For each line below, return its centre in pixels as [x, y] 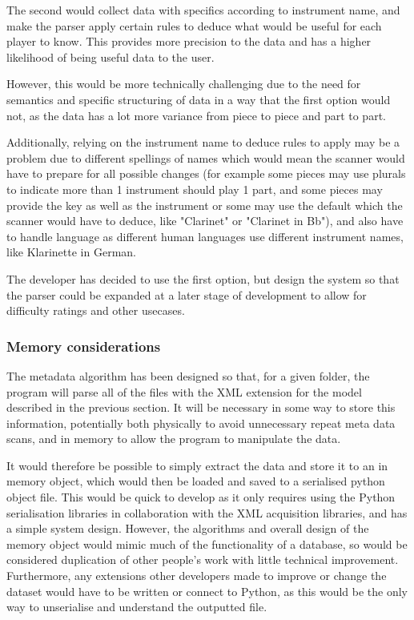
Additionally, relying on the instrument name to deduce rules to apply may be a [203, 142]
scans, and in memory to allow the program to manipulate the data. [174, 439]
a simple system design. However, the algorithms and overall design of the [188, 528]
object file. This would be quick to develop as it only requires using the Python [201, 497]
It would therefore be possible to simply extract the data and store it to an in [197, 465]
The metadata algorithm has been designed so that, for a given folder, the [188, 375]
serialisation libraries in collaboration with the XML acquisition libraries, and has [207, 512]
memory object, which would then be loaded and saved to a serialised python [196, 481]
